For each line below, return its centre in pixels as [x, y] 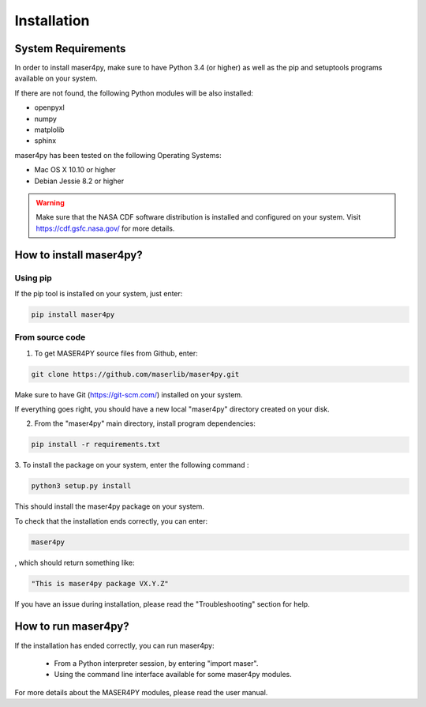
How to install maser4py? [78, 255]
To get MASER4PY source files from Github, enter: [116, 353]
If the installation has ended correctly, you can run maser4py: [114, 645]
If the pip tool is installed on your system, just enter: [99, 293]
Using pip [34, 278]
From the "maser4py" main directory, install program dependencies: [145, 423]
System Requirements [70, 49]
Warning [50, 202]
